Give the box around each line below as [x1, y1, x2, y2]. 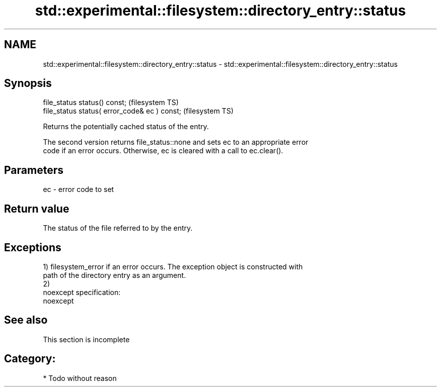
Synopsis [4, 77, 52, 90]
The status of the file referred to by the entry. [43, 224, 193, 233]
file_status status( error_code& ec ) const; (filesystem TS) [43, 107, 234, 116]
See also [4, 314, 48, 327]
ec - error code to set [43, 185, 114, 194]
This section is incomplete [43, 335, 130, 344]
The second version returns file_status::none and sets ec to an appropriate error [43, 138, 309, 147]
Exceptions [4, 241, 61, 254]
